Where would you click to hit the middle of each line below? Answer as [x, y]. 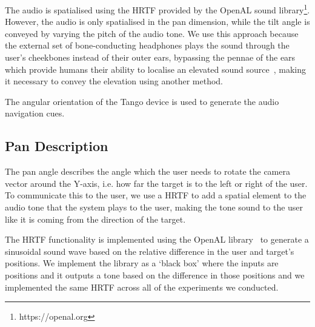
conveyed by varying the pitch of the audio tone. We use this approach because [152, 33]
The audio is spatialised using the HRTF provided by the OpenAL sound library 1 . [157, 9]
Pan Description [57, 146]
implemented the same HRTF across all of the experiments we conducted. [142, 287]
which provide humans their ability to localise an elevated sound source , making [156, 69]
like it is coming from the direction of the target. [95, 219]
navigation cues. [35, 113]
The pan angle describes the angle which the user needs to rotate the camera [148, 171]
